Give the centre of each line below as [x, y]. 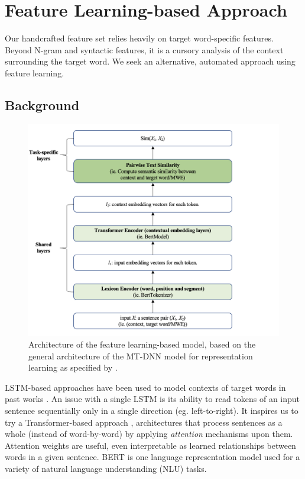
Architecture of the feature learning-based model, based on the [142, 344]
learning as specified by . [73, 367]
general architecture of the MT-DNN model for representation [141, 356]
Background [42, 105]
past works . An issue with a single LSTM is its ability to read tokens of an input [152, 399]
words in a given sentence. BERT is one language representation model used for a [152, 457]
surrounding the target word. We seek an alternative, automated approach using [150, 61]
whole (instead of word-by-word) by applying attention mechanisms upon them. [149, 434]
